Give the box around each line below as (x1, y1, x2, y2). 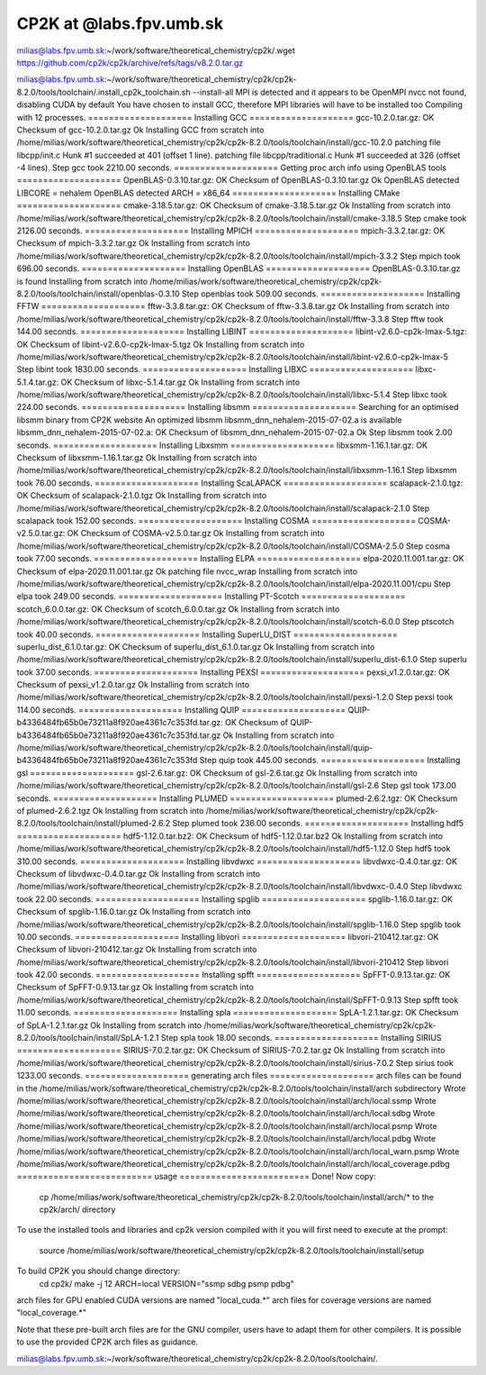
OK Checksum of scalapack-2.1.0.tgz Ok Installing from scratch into (16, 490, 267, 501)
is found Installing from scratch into (16, 276, 148, 287)
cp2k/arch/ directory (39, 1204, 116, 1216)
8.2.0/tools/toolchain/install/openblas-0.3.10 (16, 288, 180, 299)
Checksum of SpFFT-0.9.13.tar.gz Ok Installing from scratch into (16, 982, 254, 993)
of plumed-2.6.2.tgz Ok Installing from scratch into (16, 805, 204, 815)
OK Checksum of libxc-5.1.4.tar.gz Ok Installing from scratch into (60, 377, 301, 387)
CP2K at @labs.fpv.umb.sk (16, 14, 224, 33)
